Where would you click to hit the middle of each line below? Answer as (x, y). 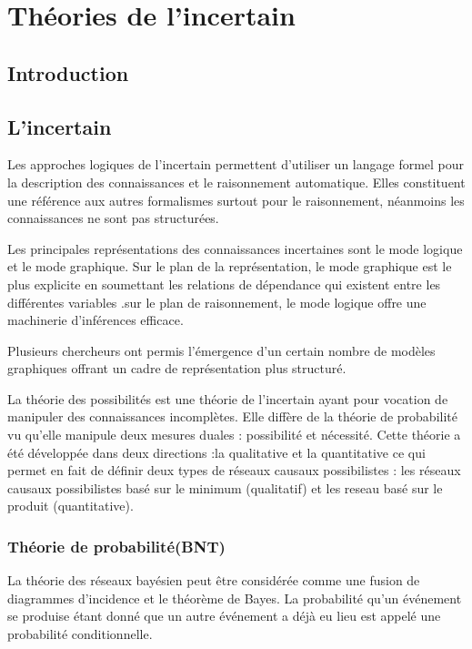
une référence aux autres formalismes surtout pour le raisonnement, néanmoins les (236, 200)
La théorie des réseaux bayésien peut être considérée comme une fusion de (214, 580)
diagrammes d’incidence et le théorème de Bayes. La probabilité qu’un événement (235, 598)
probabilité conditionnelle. (80, 634)
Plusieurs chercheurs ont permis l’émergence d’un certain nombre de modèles (221, 350)
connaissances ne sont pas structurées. (113, 218)
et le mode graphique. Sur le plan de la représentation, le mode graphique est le (230, 266)
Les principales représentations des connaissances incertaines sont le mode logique (235, 248)
